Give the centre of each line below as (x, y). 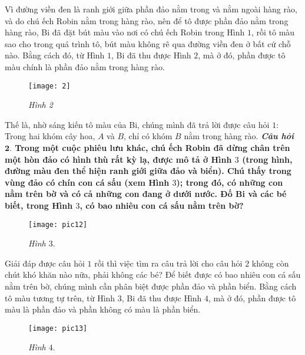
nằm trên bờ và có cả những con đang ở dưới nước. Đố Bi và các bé (146, 194)
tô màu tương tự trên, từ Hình (60, 298)
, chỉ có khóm (148, 136)
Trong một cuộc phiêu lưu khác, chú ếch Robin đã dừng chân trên (152, 147)
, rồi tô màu (273, 32)
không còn (270, 263)
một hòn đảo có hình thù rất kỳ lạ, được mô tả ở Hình (118, 159)
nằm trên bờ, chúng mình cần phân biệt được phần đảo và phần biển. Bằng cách (151, 286)
